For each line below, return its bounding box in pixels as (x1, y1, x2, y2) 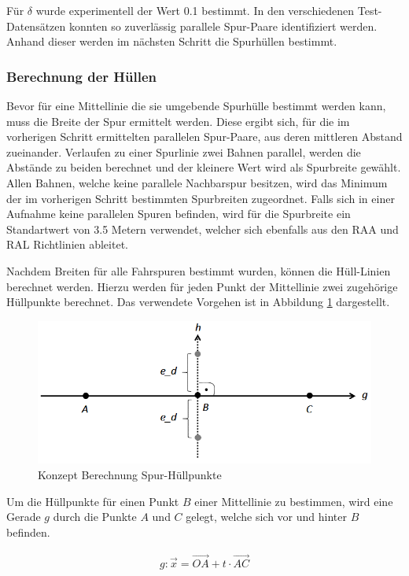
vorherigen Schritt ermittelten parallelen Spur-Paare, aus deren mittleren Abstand (6, 128, 403, 145)
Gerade (6, 508, 41, 525)
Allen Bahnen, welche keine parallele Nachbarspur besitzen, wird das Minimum (6, 174, 388, 190)
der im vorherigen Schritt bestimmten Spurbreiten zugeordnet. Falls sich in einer (6, 190, 395, 206)
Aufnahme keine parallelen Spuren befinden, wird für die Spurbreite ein (6, 205, 351, 222)
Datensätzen (6, 17, 66, 34)
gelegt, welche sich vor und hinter (186, 508, 347, 525)
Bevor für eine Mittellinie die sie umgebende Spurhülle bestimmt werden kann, (6, 98, 386, 113)
